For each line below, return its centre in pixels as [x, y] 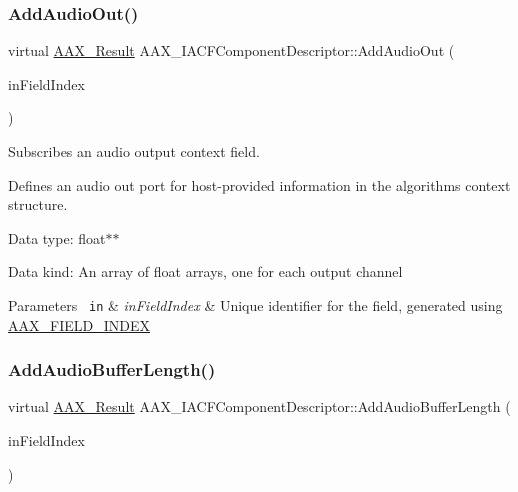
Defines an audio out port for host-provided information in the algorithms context [259, 184]
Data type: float [57, 237]
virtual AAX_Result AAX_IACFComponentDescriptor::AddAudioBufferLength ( [259, 406]
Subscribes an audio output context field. [134, 151]
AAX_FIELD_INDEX [79, 324]
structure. [38, 204]
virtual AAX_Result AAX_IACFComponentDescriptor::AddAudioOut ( [231, 50]
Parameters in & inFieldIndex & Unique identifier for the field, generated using [255, 304]
